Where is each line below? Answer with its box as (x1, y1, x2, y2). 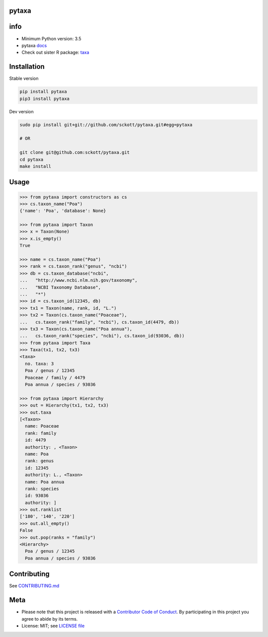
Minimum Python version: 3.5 (21, 35, 81, 42)
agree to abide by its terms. (21, 616, 78, 622)
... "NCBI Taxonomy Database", (19, 284, 101, 290)
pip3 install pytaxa (19, 96, 69, 101)
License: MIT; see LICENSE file (21, 623, 85, 629)
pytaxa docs (21, 42, 47, 48)
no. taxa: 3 (25, 360, 54, 366)
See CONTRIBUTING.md (9, 583, 60, 589)
